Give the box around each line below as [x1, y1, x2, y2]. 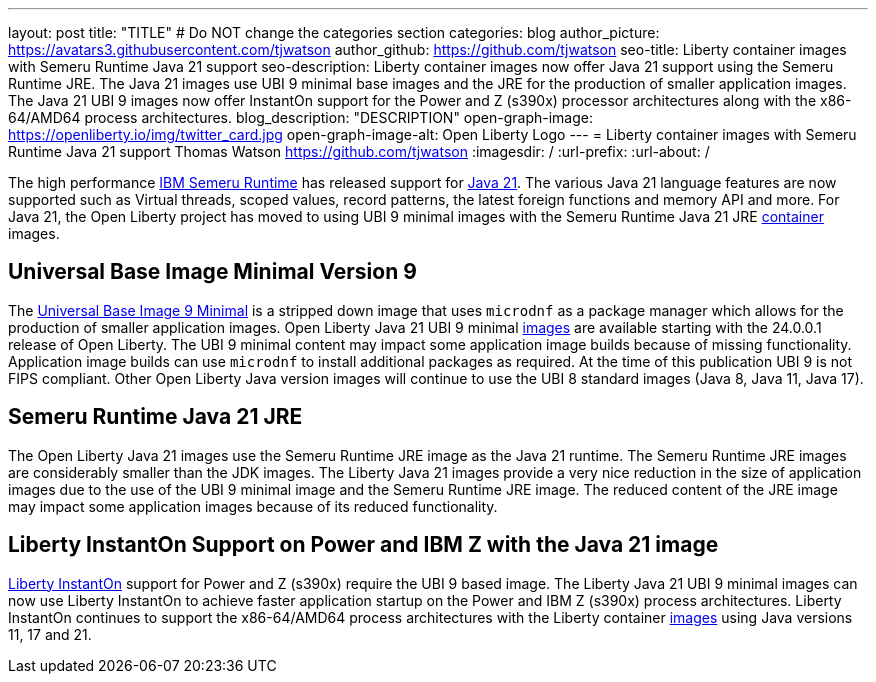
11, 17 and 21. [8, 625, 92, 643]
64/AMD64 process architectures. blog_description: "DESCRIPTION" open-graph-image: [8, 109, 594, 126]
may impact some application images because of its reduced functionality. [8, 497, 498, 515]
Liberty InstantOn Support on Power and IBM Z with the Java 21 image [8, 532, 719, 558]
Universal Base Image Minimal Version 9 [8, 259, 417, 285]
